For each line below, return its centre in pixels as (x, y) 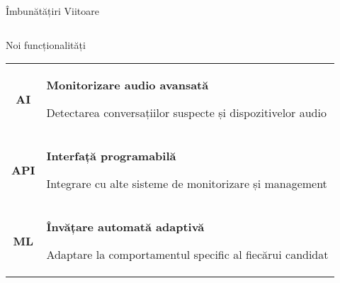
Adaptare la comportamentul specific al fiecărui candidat (187, 255)
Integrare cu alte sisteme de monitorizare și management (187, 184)
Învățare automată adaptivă (125, 227)
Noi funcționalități (46, 44)
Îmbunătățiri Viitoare (52, 11)
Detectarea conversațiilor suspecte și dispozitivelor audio (186, 113)
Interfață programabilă (111, 156)
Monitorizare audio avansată (127, 85)
